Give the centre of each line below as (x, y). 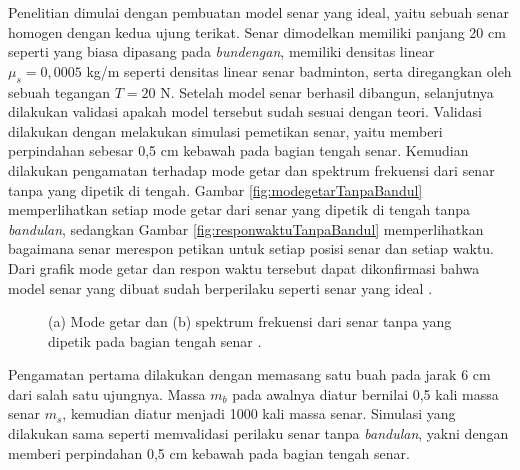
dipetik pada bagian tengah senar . (155, 340)
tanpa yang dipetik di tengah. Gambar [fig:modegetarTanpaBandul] (215, 189)
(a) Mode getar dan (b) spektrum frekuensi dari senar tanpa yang (250, 321)
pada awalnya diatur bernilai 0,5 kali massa (365, 393)
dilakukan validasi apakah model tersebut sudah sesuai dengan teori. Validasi (245, 111)
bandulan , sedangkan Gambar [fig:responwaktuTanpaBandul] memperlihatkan (246, 228)
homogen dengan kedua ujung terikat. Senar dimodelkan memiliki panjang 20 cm (257, 31)
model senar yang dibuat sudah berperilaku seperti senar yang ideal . (220, 287)
